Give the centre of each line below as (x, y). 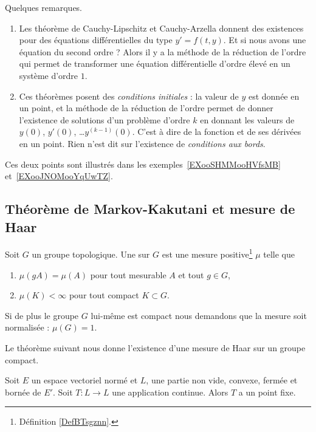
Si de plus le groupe (42, 315)
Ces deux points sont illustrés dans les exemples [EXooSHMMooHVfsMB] (143, 164)
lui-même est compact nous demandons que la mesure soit (199, 315)
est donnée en (274, 96)
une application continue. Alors (170, 392)
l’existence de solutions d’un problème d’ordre (105, 119)
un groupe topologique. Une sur (91, 254)
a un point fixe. (267, 392)
